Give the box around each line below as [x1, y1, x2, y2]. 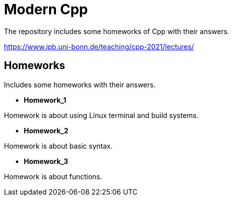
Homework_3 [24, 157, 68, 165]
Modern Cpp [4, 1, 88, 18]
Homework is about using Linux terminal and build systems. [4, 111, 199, 120]
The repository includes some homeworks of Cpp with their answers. [4, 27, 230, 36]
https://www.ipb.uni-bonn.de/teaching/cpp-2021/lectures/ [4, 42, 194, 51]
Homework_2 [24, 126, 68, 135]
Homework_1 [24, 95, 66, 104]
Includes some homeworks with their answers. [4, 80, 156, 89]
